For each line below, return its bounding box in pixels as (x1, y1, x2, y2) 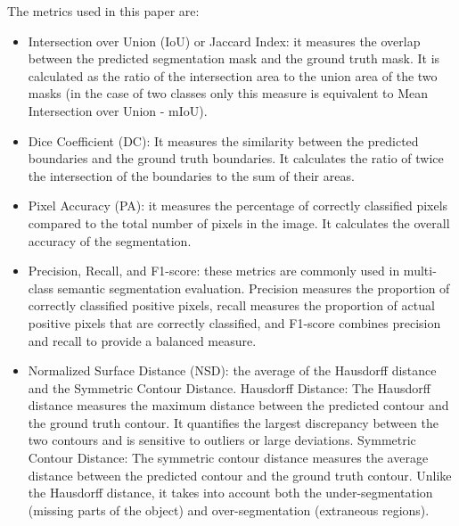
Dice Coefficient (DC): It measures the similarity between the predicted (28, 131, 419, 150)
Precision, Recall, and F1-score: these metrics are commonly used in (28, 261, 400, 280)
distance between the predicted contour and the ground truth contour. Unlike (28, 465, 452, 484)
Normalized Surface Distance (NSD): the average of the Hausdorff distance (28, 361, 437, 380)
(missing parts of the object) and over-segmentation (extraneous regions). (28, 500, 430, 519)
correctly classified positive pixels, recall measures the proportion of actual (28, 296, 435, 315)
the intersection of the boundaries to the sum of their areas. (28, 166, 355, 185)
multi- (403, 261, 437, 280)
